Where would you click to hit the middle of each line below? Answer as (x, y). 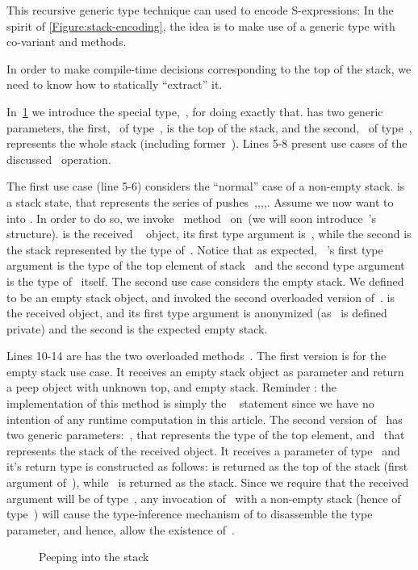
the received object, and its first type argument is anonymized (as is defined (197, 313)
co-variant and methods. (67, 42)
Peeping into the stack (94, 557)
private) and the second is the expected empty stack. (137, 328)
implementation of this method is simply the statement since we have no (190, 403)
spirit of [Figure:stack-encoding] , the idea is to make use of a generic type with (201, 25)
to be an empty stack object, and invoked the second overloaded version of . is (201, 297)
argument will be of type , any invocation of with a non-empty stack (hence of (204, 498)
